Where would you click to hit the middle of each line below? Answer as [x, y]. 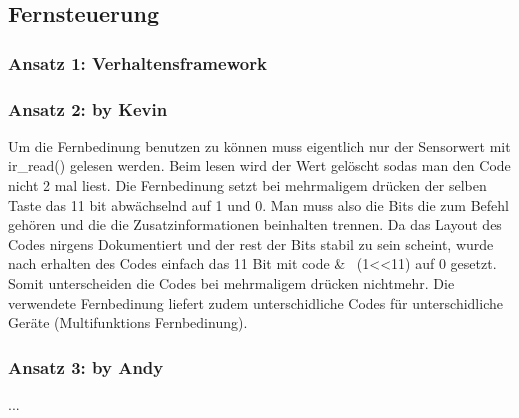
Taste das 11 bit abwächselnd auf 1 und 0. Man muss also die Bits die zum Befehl [258, 204]
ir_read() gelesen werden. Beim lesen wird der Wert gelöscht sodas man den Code [259, 165]
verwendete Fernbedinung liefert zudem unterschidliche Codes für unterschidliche [255, 302]
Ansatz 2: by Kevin [88, 108]
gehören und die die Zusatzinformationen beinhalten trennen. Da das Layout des [255, 224]
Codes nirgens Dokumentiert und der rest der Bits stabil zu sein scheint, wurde [251, 243]
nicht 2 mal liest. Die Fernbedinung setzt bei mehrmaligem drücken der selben [247, 185]
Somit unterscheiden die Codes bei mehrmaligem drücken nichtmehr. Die [231, 283]
